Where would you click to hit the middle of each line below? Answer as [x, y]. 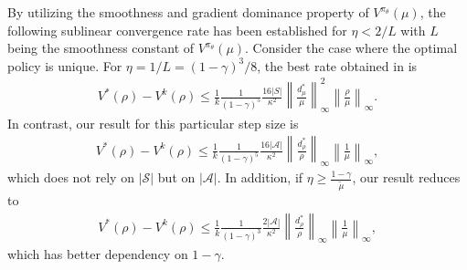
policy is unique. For [65, 65]
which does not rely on [71, 177]
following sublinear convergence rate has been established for [177, 30]
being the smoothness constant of [101, 48]
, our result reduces [406, 177]
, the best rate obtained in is [337, 65]
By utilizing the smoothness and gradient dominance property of [188, 12]
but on [176, 177]
